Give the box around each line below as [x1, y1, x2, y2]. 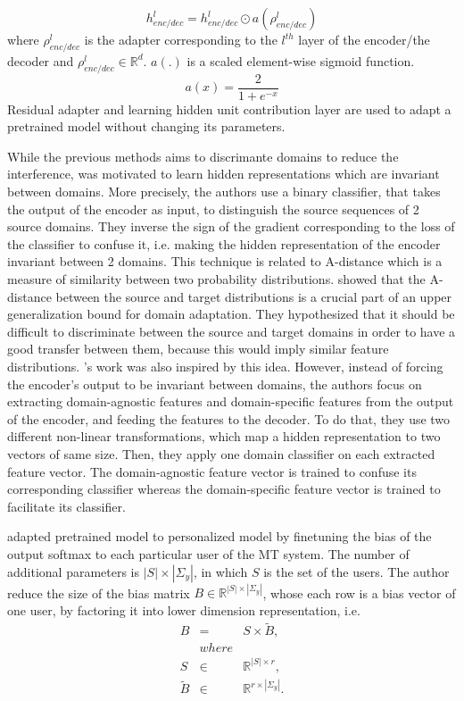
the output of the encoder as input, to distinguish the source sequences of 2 [7, 199, 419, 218]
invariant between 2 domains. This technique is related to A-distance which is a [7, 252, 443, 271]
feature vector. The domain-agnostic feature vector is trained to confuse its [7, 462, 417, 480]
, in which [193, 562, 248, 580]
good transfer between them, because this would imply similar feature [7, 339, 389, 358]
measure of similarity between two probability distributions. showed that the [7, 270, 426, 288]
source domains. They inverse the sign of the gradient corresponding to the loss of [7, 217, 455, 236]
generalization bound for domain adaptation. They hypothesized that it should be [7, 305, 455, 323]
